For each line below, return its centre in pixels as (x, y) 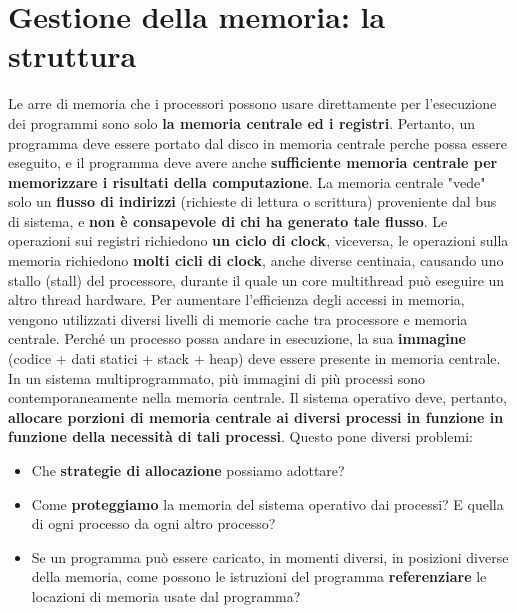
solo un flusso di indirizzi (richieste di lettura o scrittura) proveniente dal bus (252, 201)
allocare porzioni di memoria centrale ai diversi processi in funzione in (256, 416)
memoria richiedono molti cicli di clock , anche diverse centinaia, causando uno (256, 260)
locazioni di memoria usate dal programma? (166, 595)
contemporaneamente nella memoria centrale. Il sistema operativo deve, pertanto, (257, 397)
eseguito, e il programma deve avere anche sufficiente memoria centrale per (253, 162)
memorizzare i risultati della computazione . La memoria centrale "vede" (247, 181)
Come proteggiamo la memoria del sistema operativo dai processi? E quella (267, 503)
